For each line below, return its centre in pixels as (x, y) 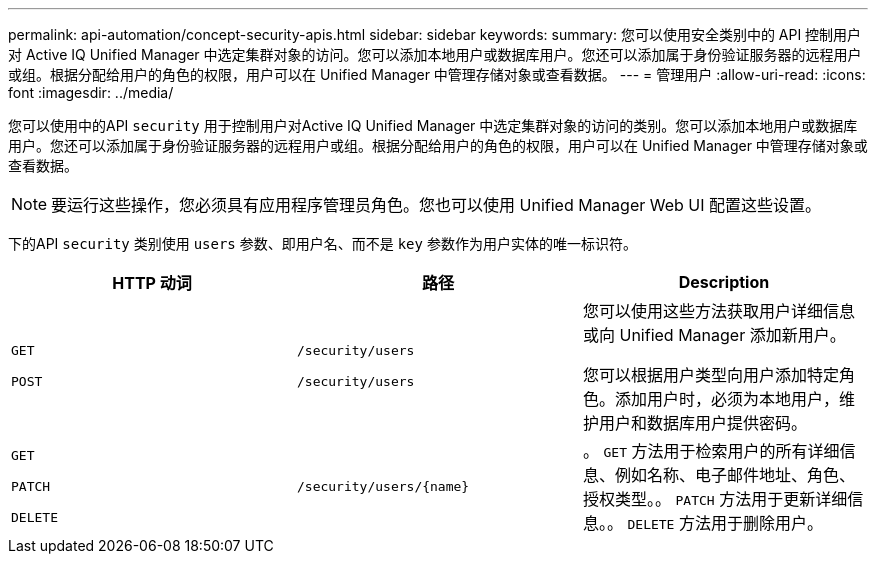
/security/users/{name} (383, 486)
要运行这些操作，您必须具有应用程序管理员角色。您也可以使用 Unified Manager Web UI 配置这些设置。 (436, 205)
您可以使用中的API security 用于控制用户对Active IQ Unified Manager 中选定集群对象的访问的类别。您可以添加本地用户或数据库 (433, 125)
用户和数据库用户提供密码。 (702, 423)
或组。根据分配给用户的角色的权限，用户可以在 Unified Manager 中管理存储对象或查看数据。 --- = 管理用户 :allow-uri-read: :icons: (437, 74)
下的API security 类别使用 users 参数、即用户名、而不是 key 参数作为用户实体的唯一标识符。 (322, 243)
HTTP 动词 (152, 283)
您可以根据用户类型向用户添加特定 (710, 375)
